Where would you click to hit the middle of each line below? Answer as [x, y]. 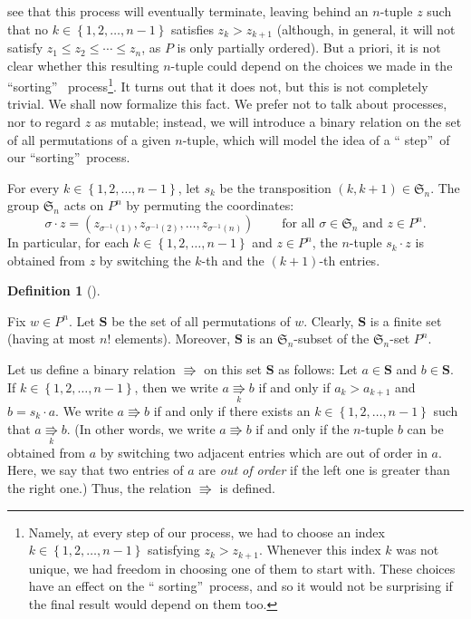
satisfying [174, 550]
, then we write [176, 387]
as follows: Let [318, 369]
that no [28, 29]
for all [298, 224]
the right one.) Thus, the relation [100, 488]
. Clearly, [329, 320]
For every [34, 187]
